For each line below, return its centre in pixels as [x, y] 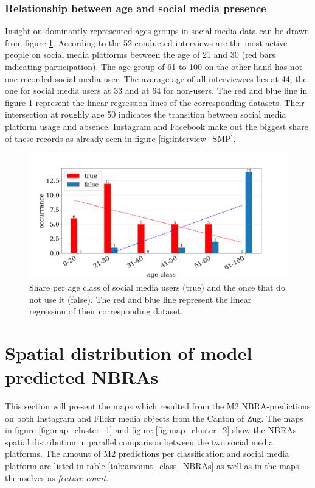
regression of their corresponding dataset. [106, 311]
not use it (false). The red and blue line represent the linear [140, 299]
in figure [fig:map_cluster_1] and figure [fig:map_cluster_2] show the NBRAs [151, 430]
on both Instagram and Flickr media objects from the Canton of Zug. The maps [154, 418]
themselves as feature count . [57, 477]
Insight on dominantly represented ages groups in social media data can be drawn [157, 31]
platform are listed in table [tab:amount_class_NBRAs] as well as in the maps [152, 466]
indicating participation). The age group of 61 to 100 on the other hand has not [154, 66]
